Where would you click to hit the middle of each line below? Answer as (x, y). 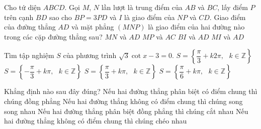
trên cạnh (19, 17)
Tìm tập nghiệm (29, 55)
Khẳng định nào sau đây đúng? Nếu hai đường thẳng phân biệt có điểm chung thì (131, 91)
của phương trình (90, 55)
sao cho (60, 17)
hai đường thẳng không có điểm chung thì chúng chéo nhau (96, 121)
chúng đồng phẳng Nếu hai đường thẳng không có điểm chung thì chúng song (123, 101)
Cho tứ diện (23, 7)
